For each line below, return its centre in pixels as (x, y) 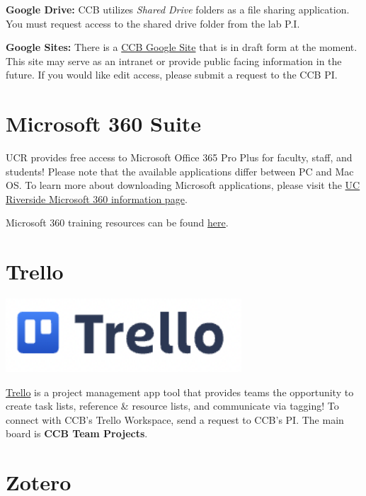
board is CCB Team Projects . (77, 433)
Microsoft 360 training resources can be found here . (117, 223)
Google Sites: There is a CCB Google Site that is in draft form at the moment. (182, 47)
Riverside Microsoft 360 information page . (97, 198)
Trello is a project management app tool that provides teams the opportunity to (180, 392)
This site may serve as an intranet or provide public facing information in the (174, 60)
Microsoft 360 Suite (104, 123)
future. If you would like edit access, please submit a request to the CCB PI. (172, 75)
